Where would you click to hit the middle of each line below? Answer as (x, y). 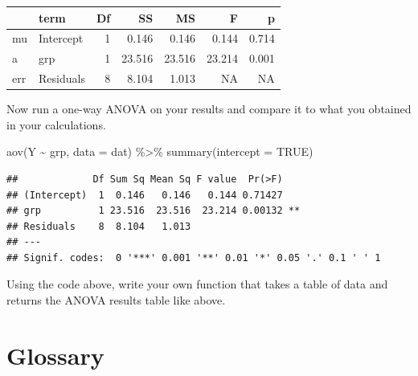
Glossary (55, 355)
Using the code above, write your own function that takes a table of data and (197, 284)
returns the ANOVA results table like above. (116, 300)
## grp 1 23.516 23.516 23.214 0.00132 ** (154, 211)
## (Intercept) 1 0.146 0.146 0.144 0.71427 (145, 195)
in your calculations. (56, 124)
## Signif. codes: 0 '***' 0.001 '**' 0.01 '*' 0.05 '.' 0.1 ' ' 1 (194, 257)
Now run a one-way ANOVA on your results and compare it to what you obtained (209, 109)
